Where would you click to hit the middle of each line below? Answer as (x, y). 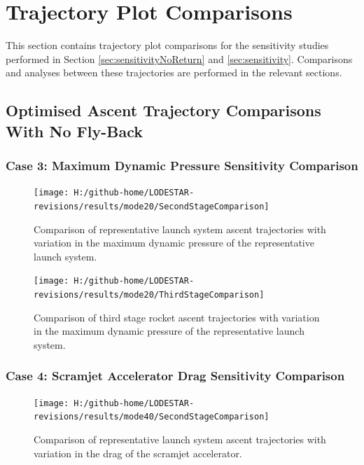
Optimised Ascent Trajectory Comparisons (163, 110)
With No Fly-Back (74, 131)
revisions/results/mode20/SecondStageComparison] (152, 206)
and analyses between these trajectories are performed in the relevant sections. (174, 72)
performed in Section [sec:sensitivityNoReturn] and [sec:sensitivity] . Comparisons (179, 58)
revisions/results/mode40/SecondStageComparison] (152, 417)
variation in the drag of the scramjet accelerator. (138, 453)
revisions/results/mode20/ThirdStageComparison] (149, 295)
